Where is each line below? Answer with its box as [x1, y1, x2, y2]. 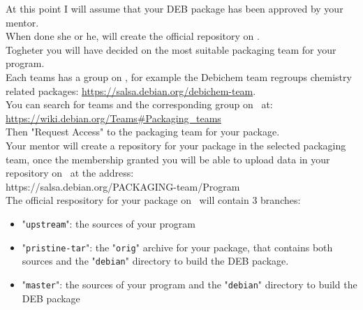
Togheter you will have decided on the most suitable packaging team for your [6, 42, 336, 57]
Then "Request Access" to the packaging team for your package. [6, 124, 280, 139]
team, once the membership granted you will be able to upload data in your [6, 152, 330, 166]
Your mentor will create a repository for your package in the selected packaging [6, 138, 346, 152]
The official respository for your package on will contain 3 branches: [6, 193, 301, 207]
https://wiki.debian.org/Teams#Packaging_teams [6, 110, 221, 125]
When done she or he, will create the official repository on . [6, 29, 260, 43]
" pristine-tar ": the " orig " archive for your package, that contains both [22, 239, 333, 254]
